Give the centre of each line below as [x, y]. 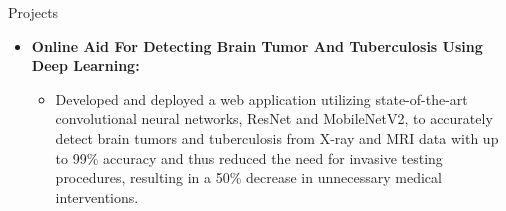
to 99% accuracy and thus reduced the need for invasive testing [249, 157]
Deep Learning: [85, 65]
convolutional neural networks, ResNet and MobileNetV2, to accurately [274, 118]
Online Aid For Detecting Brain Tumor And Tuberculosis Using [257, 45]
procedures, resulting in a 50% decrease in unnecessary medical [248, 177]
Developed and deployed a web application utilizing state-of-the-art [261, 98]
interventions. [97, 196]
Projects [33, 12]
